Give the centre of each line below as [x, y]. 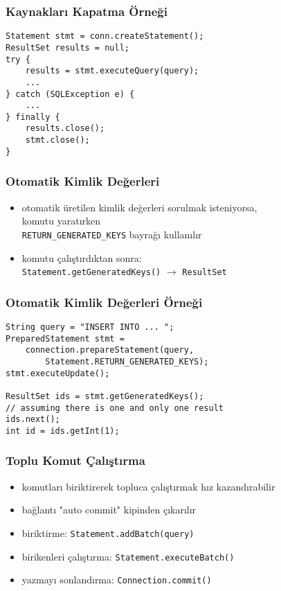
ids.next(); [33, 420]
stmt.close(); [57, 140]
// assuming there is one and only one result [115, 408]
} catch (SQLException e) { [70, 94]
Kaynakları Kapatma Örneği [87, 11]
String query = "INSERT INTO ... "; [90, 327]
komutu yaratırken [61, 221]
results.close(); [65, 129]
